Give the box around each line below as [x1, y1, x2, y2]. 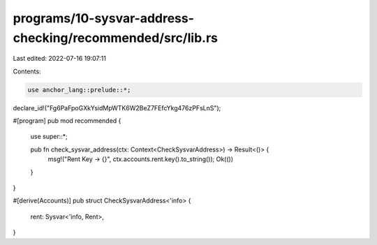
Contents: [13, 67, 41, 75]
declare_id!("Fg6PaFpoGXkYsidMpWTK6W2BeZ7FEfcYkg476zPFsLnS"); [13, 103, 221, 112]
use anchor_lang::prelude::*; [27, 86, 131, 94]
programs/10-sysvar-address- [13, 10, 195, 26]
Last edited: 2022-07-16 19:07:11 [13, 54, 106, 63]
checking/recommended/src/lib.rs [13, 30, 218, 45]
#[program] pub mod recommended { [13, 117, 121, 125]
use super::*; [30, 133, 68, 141]
